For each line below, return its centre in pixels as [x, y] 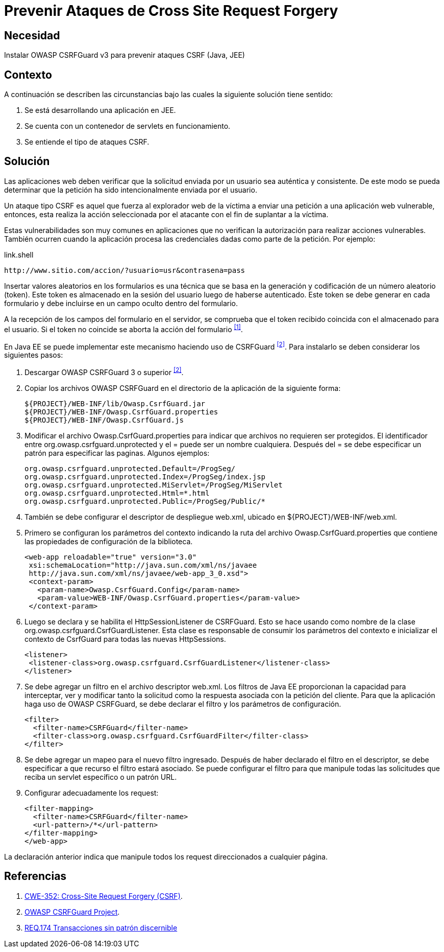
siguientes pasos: [34, 355]
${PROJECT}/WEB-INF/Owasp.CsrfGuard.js [104, 420]
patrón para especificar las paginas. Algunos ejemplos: [117, 453]
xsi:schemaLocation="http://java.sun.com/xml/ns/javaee [143, 565]
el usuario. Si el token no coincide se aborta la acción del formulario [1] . [124, 328]
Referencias [35, 876]
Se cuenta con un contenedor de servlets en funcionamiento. [128, 126]
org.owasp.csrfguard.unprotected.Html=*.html [117, 493]
